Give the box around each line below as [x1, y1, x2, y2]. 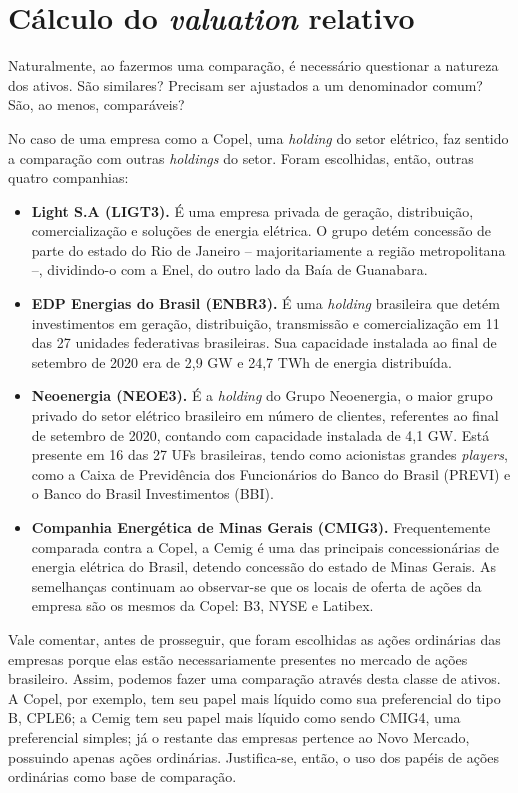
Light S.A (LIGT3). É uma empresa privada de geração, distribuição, [31, 200, 474, 221]
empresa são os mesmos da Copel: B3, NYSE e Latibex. [31, 595, 374, 616]
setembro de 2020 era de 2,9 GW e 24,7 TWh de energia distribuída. [31, 351, 452, 372]
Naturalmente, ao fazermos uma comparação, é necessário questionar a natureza [8, 55, 499, 76]
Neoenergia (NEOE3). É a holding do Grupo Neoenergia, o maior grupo [31, 385, 493, 406]
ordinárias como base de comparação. [8, 766, 237, 787]
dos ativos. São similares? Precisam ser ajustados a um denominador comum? [8, 74, 483, 95]
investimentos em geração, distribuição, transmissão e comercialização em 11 [31, 312, 500, 333]
